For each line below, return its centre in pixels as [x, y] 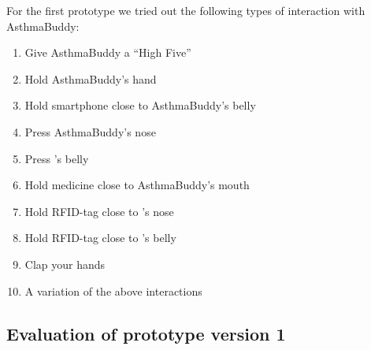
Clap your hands [65, 264]
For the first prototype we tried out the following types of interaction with [186, 10]
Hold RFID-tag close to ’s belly [100, 238]
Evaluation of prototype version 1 [146, 333]
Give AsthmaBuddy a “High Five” [108, 52]
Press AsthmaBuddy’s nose [90, 131]
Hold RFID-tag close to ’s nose [99, 211]
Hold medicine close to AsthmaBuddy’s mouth [137, 185]
